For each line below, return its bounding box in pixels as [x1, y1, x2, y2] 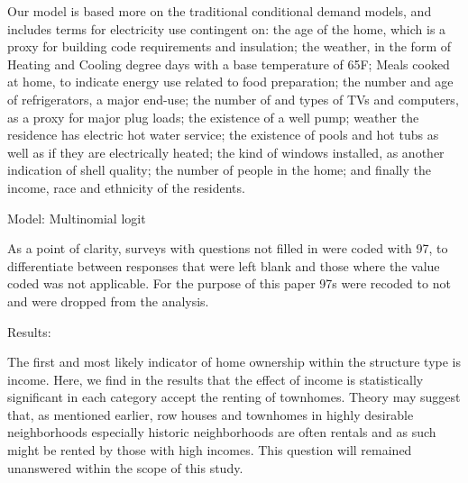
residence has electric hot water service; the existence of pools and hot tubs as [7, 125, 439, 144]
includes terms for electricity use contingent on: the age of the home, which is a [7, 19, 446, 38]
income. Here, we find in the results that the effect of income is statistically [7, 369, 424, 388]
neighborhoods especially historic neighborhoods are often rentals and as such [7, 423, 436, 442]
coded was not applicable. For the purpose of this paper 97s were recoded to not [7, 274, 451, 293]
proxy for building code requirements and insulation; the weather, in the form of [7, 37, 451, 56]
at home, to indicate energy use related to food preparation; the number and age [7, 72, 454, 91]
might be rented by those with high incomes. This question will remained [7, 441, 412, 460]
